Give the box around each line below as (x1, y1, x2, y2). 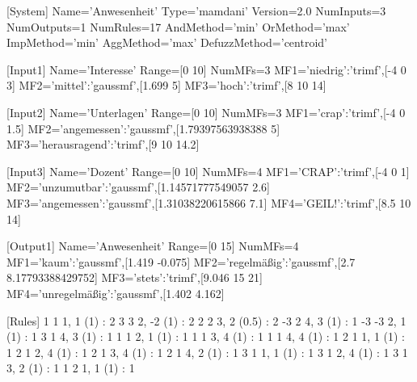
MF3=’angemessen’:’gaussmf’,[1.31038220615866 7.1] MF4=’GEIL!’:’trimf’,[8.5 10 (6, 194, 411, 211)
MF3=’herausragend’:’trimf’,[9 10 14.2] (6, 136, 200, 153)
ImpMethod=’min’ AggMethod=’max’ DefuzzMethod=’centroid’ (6, 34, 327, 51)
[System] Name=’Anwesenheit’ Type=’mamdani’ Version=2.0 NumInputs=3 (6, 2, 386, 19)
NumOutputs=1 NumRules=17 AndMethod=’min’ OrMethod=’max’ (6, 18, 350, 35)
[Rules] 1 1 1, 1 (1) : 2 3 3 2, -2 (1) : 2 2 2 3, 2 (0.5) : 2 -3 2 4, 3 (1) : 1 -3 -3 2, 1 (6, 312, 406, 329)
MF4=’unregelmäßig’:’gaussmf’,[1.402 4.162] (6, 284, 225, 301)
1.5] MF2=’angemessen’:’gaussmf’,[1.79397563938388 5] (6, 120, 280, 136)
